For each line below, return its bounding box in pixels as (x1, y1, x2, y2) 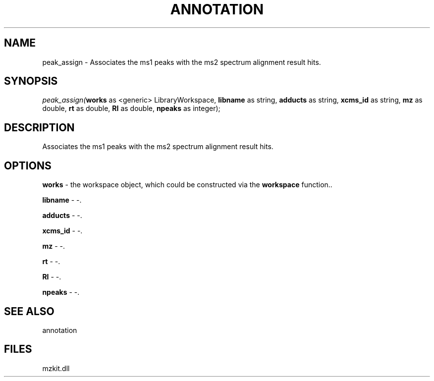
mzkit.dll (42, 364, 70, 373)
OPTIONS (4, 159, 52, 172)
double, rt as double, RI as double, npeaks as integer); (42, 104, 220, 113)
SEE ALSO (4, 305, 54, 318)
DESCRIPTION (4, 121, 75, 134)
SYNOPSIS (4, 75, 58, 88)
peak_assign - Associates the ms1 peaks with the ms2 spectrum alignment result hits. (42, 57, 321, 66)
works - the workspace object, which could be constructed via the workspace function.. (42, 180, 332, 189)
